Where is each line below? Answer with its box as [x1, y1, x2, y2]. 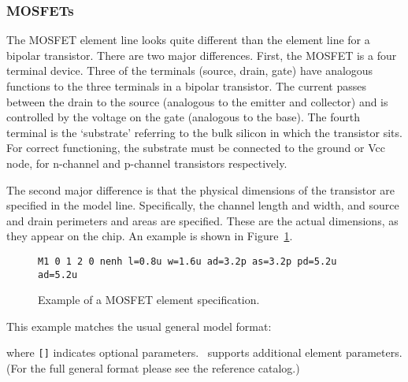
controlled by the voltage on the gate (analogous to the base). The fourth [6, 109, 361, 125]
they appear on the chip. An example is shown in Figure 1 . [6, 228, 293, 244]
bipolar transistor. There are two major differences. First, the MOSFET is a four [6, 46, 397, 63]
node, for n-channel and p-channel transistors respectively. [6, 154, 287, 171]
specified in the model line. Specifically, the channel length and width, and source [6, 197, 399, 213]
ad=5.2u [38, 269, 78, 280]
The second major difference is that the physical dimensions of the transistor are [6, 181, 395, 198]
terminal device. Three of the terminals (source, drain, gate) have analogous [6, 62, 373, 79]
